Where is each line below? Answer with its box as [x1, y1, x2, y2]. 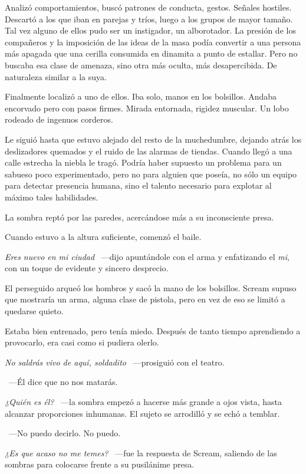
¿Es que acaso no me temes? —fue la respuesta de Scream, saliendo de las [5, 446, 277, 459]
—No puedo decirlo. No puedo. [8, 427, 121, 439]
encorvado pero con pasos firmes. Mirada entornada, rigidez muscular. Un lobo [5, 101, 289, 114]
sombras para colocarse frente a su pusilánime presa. [5, 458, 195, 470]
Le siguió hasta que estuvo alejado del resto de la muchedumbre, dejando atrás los [5, 133, 302, 145]
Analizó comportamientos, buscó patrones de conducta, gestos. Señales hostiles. [5, 1, 292, 13]
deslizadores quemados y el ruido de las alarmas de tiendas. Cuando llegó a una [5, 144, 292, 157]
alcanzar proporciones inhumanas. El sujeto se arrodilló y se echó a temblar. [5, 407, 280, 419]
